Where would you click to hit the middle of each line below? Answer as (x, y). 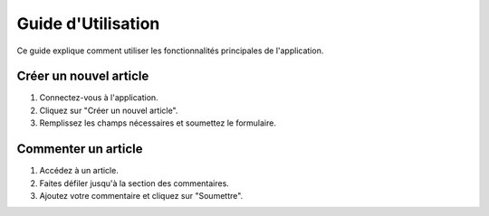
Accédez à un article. (79, 171)
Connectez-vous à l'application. (99, 98)
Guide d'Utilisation (88, 23)
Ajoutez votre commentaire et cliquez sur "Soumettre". (141, 195)
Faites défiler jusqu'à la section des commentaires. (134, 183)
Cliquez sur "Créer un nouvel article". (109, 110)
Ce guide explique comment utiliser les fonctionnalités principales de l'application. (170, 51)
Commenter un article (80, 149)
